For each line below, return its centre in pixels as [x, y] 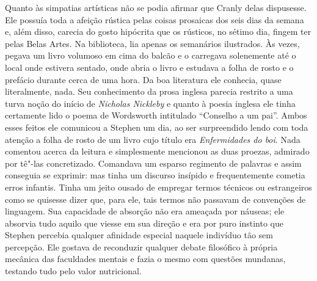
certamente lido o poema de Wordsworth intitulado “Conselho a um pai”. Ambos [156, 115]
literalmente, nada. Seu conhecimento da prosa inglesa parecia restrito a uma [149, 91]
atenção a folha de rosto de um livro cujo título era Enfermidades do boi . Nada [153, 139]
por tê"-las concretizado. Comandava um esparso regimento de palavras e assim [153, 163]
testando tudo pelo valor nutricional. [73, 271]
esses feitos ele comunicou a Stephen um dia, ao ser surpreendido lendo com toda [157, 127]
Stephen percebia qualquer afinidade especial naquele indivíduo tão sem [139, 235]
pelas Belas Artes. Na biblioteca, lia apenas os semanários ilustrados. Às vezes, [152, 43]
